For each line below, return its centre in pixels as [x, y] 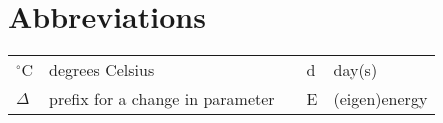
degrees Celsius [102, 70]
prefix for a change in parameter [162, 99]
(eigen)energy [380, 99]
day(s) [355, 70]
